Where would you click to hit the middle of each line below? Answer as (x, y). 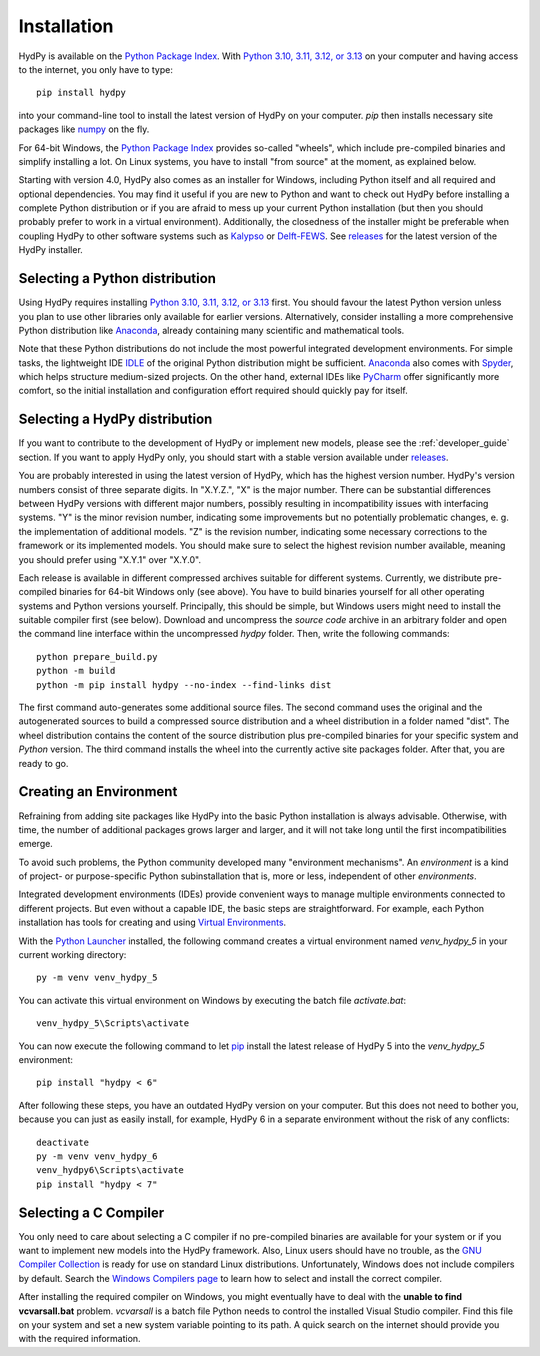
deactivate (63, 1142)
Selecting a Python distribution (117, 278)
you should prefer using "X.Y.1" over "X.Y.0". (110, 559)
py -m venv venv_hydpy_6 (97, 1156)
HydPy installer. (51, 250)
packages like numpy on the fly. (84, 129)
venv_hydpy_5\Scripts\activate (113, 1023)
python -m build (76, 671)
